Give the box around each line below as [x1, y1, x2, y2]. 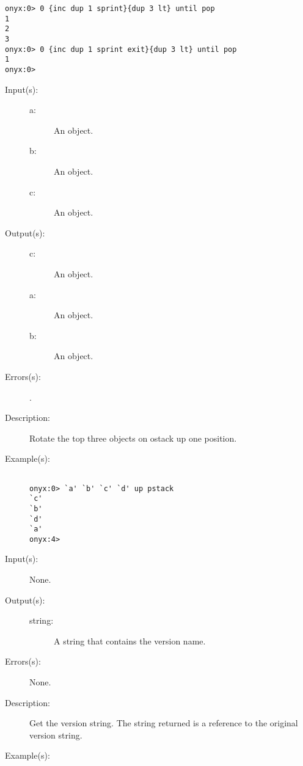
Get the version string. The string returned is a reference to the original [29, 717, 298, 729]
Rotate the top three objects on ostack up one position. [29, 431, 237, 444]
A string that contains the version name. [54, 634, 206, 647]
